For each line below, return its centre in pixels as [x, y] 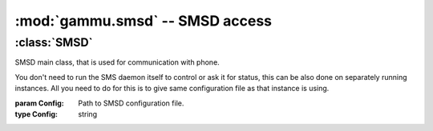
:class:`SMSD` [54, 42]
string [88, 114]
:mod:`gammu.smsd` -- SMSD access [144, 21]
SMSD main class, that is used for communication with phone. [117, 62]
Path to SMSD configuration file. [131, 103]
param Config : [39, 103]
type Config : [36, 114]
